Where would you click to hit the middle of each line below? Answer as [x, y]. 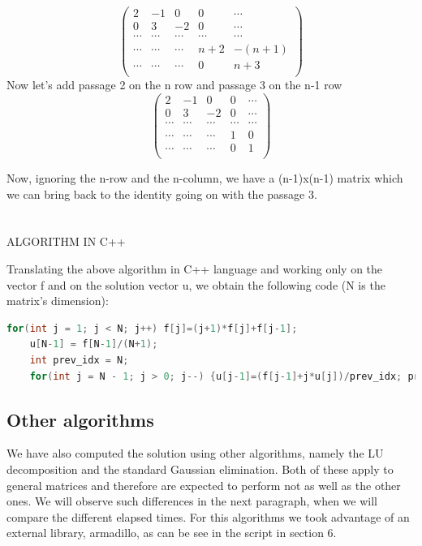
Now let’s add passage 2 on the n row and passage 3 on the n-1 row [174, 85]
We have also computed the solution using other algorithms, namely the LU [195, 453]
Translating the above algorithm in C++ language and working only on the [195, 269]
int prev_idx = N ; [79, 361]
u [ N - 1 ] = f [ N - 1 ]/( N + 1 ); [94, 344]
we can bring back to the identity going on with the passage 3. [162, 193]
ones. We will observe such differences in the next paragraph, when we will [192, 501]
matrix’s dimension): [58, 301]
